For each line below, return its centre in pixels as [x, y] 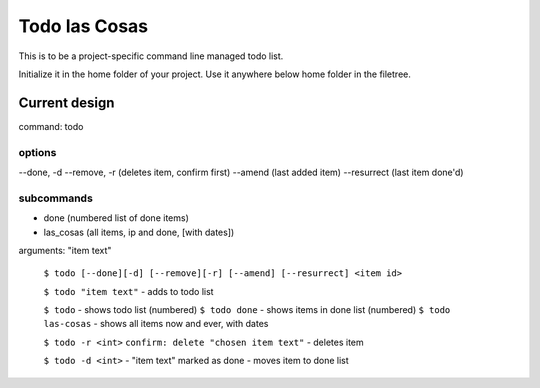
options [37, 152]
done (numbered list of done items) [116, 218]
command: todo [51, 126]
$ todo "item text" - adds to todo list [128, 291]
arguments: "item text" [65, 250]
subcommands [56, 198]
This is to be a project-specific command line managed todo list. [151, 56]
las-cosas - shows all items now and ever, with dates [156, 324]
